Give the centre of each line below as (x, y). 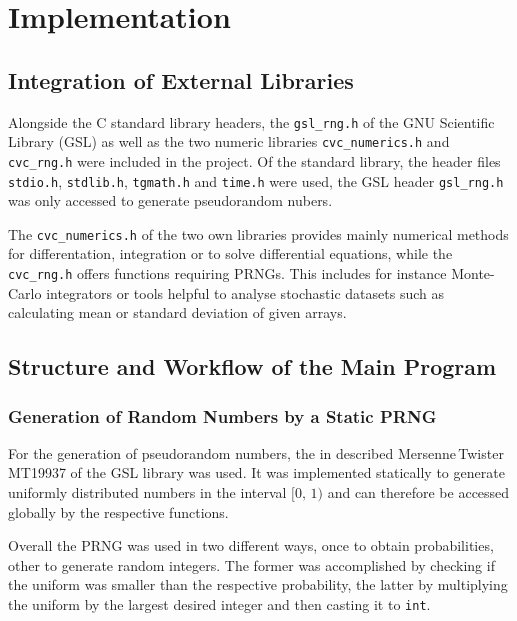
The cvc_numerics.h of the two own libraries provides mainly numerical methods (258, 233)
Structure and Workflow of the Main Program (252, 366)
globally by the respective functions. (118, 511)
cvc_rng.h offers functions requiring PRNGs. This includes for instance (227, 273)
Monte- (473, 273)
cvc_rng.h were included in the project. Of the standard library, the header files (254, 160)
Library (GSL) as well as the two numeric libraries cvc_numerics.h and (229, 141)
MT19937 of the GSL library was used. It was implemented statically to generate (256, 472)
